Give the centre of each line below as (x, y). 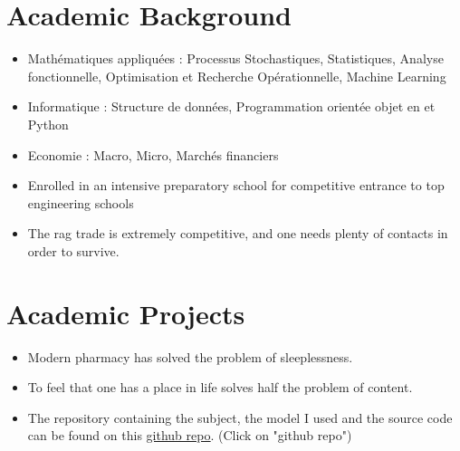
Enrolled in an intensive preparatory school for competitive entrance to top (236, 185)
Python (48, 124)
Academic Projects (126, 313)
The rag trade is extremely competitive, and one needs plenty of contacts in (238, 233)
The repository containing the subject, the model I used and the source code (240, 417)
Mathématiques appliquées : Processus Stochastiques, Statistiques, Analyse (235, 58)
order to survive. (73, 250)
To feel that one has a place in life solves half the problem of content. (220, 387)
